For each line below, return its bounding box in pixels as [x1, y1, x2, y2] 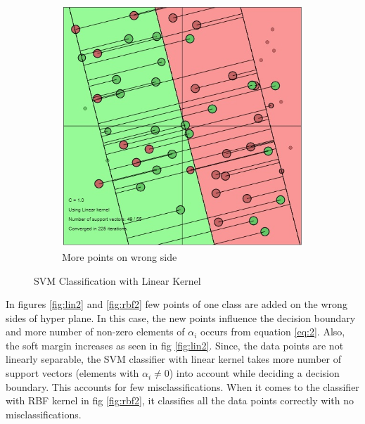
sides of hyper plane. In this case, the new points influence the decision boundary [6, 310, 356, 325]
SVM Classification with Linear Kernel [34, 273, 201, 288]
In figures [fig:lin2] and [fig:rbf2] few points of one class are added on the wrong [6, 297, 347, 311]
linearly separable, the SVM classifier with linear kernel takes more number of [6, 352, 341, 366]
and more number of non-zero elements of [6, 324, 185, 339]
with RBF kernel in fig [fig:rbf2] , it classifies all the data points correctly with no [6, 393, 354, 408]
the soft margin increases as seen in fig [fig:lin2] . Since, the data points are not [6, 338, 344, 352]
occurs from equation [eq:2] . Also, [200, 324, 345, 339]
